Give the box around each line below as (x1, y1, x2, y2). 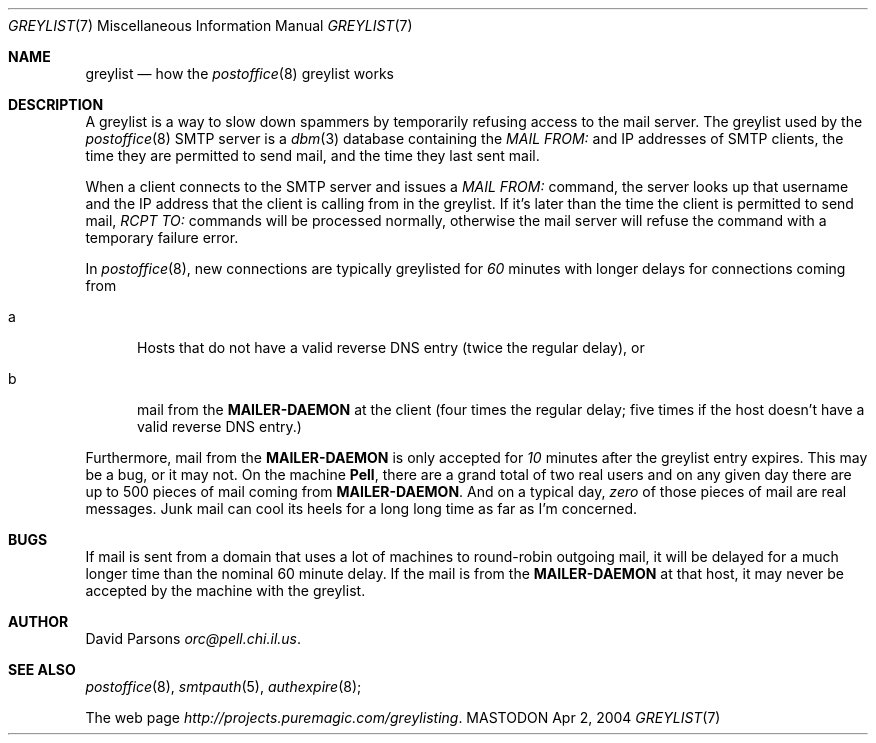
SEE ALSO (8, 661, 76, 678)
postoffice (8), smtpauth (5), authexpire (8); (85, 678, 362, 695)
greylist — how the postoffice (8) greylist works (85, 65, 394, 82)
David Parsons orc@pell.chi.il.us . (85, 630, 302, 647)
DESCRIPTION (8, 96, 104, 113)
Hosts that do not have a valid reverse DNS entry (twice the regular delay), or (137, 339, 645, 356)
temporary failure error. (85, 229, 239, 246)
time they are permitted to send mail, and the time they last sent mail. (85, 147, 540, 164)
